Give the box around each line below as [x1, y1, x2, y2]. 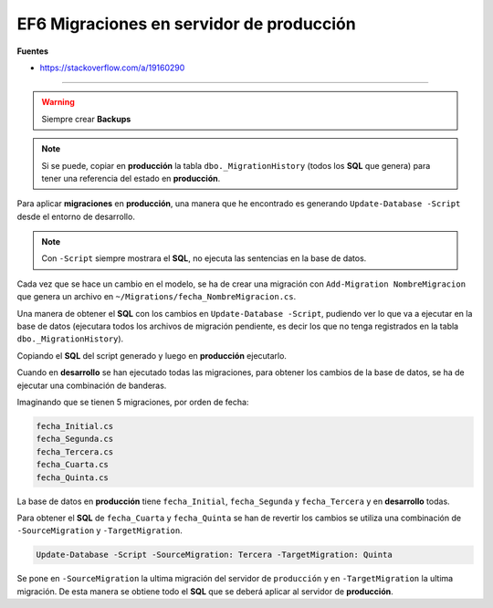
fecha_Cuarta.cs [36, 459, 110, 470]
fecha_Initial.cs [36, 421, 114, 431]
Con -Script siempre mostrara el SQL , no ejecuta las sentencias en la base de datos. [41, 253, 367, 264]
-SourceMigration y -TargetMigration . [16, 525, 183, 536]
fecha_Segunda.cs [36, 434, 114, 445]
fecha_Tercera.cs [36, 446, 114, 456]
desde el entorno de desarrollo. [16, 211, 136, 222]
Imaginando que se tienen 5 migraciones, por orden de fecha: [16, 396, 249, 407]
